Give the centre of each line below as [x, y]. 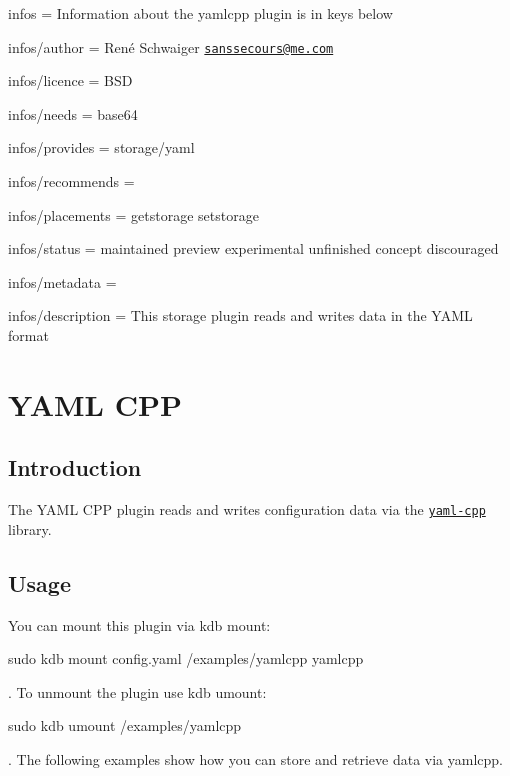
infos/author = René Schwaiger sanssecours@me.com [171, 46]
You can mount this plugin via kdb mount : [139, 624]
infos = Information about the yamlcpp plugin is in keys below [200, 13]
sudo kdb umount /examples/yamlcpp [125, 725]
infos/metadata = [62, 281]
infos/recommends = [71, 181]
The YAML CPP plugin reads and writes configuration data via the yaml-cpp [247, 509]
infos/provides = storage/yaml [101, 147]
